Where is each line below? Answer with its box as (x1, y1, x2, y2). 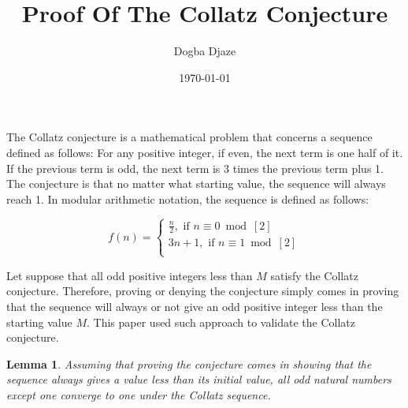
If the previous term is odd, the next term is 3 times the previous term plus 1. (6, 159, 384, 176)
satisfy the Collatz (270, 267, 358, 283)
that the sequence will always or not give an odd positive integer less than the (6, 298, 383, 314)
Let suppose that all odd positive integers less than (6, 267, 253, 283)
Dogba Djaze (173, 43, 236, 59)
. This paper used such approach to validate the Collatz (87, 313, 355, 330)
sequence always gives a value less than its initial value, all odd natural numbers (6, 371, 391, 387)
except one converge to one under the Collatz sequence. (6, 386, 271, 402)
